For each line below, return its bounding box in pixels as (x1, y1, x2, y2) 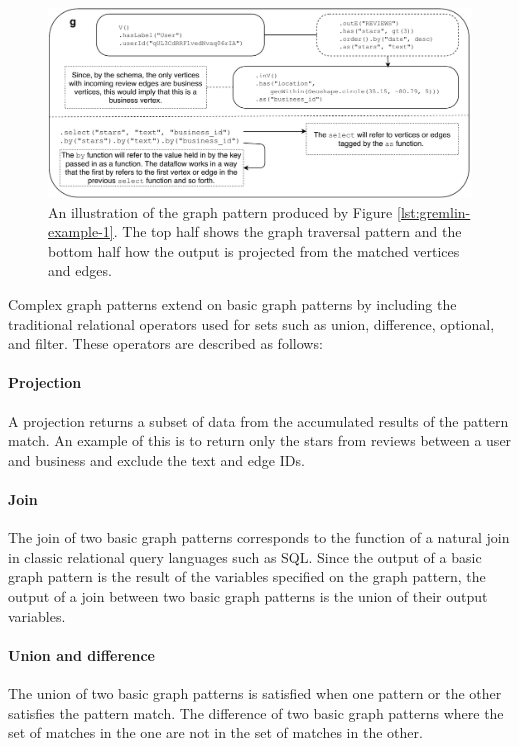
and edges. (48, 260, 112, 281)
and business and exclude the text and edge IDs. (8, 449, 305, 470)
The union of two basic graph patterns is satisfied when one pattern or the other (8, 682, 502, 703)
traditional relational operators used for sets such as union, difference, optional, (8, 313, 495, 334)
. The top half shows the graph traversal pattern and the (113, 221, 462, 242)
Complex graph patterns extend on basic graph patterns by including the (8, 294, 457, 315)
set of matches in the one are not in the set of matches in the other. (8, 722, 423, 743)
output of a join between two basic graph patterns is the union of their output (8, 585, 488, 606)
